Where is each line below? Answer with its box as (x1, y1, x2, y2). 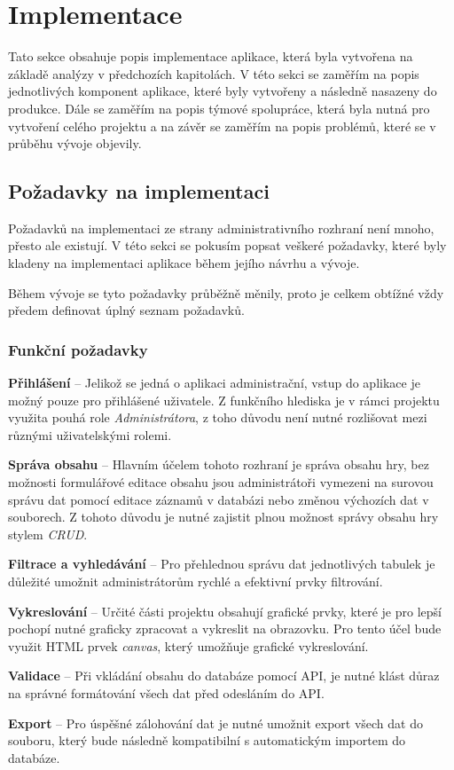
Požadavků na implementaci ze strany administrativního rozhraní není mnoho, (8, 218, 434, 237)
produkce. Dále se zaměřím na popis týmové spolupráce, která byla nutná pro (8, 98, 430, 117)
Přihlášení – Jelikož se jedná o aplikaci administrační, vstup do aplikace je (8, 373, 420, 392)
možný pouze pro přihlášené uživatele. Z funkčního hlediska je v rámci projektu (8, 390, 440, 409)
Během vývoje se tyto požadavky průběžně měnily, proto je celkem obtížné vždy (8, 283, 444, 302)
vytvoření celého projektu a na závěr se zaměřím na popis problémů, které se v (8, 116, 436, 135)
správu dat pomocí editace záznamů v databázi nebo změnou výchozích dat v (8, 490, 429, 508)
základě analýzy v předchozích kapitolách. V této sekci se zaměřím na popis (8, 64, 419, 82)
